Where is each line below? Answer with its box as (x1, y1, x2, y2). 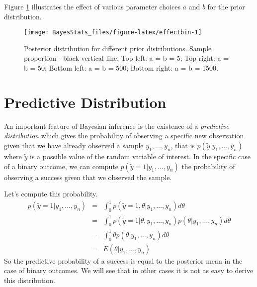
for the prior (207, 1, 245, 11)
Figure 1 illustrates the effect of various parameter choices (4, 1, 180, 11)
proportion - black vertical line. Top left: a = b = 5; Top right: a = (24, 53, 229, 63)
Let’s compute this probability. (4, 189, 98, 199)
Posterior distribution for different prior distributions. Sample (24, 43, 212, 53)
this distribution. (4, 275, 55, 285)
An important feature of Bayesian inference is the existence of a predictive (4, 120, 229, 131)
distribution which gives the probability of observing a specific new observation (4, 130, 244, 141)
